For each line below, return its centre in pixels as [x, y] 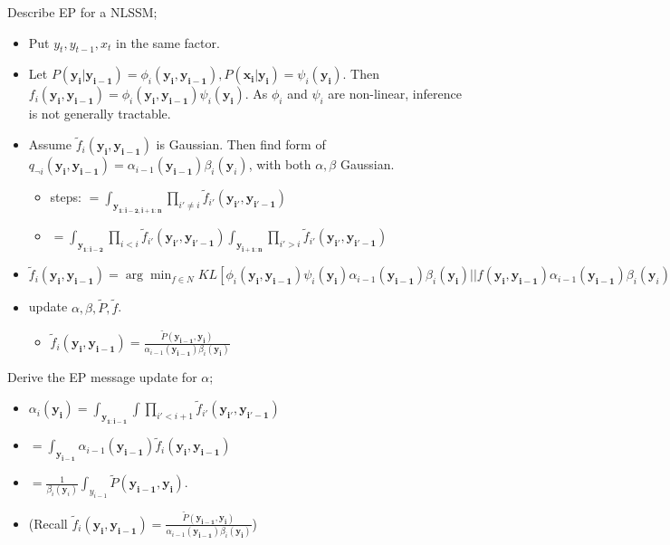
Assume [50, 144]
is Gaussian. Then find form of [241, 144]
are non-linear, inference [395, 94]
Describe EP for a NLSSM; [82, 12]
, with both [280, 164]
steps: [66, 197]
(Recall [48, 523]
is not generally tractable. [100, 114]
